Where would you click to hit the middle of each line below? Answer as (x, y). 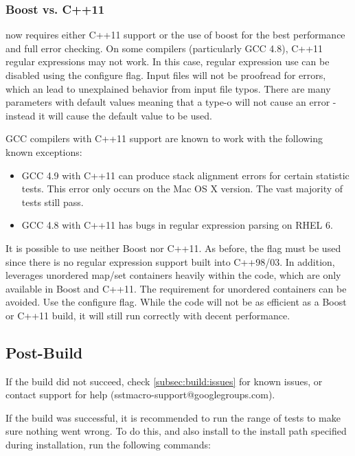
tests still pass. (53, 202)
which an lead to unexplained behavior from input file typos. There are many (168, 88)
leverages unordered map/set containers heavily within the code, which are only (173, 275)
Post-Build (44, 352)
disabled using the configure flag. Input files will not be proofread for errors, (166, 75)
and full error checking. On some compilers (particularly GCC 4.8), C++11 (164, 48)
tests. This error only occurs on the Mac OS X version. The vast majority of (182, 189)
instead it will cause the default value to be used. (109, 115)
